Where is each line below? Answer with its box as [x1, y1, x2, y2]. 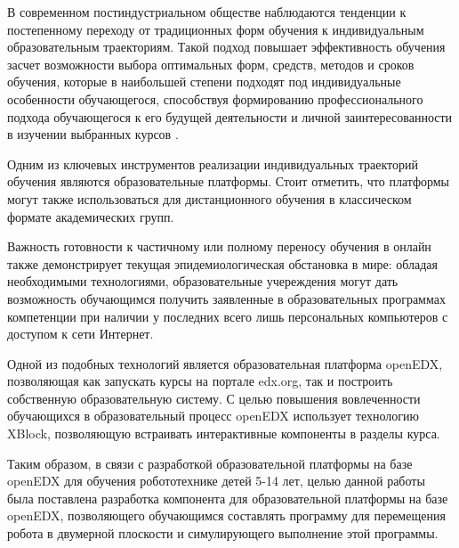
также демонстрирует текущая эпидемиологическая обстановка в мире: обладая [7, 254, 438, 273]
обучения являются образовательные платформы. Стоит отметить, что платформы [7, 172, 450, 191]
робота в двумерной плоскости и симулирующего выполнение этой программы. [7, 524, 439, 543]
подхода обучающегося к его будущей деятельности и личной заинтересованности [7, 107, 453, 126]
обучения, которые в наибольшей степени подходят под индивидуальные [7, 72, 401, 91]
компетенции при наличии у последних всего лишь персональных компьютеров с [7, 307, 448, 325]
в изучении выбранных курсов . [7, 125, 179, 143]
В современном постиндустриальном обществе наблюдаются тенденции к [7, 3, 407, 20]
